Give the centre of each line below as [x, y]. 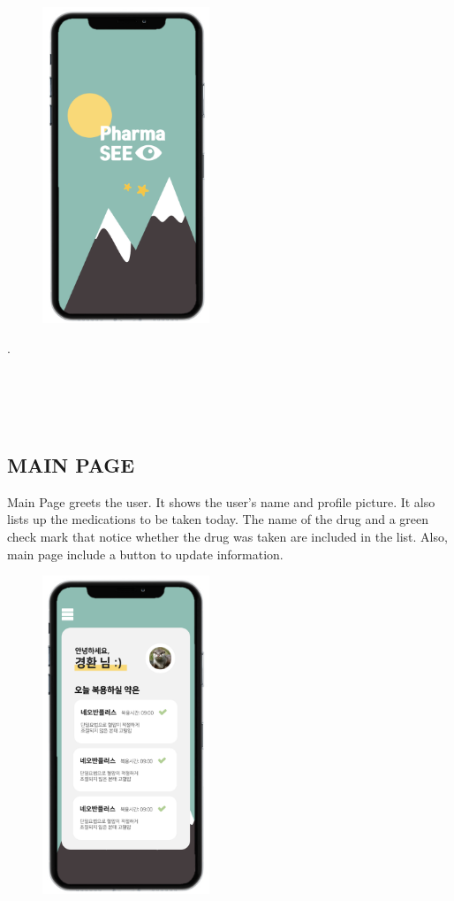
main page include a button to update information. [145, 554]
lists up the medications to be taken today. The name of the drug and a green [218, 519]
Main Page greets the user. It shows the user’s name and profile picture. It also [221, 501]
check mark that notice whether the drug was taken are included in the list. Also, [227, 536]
